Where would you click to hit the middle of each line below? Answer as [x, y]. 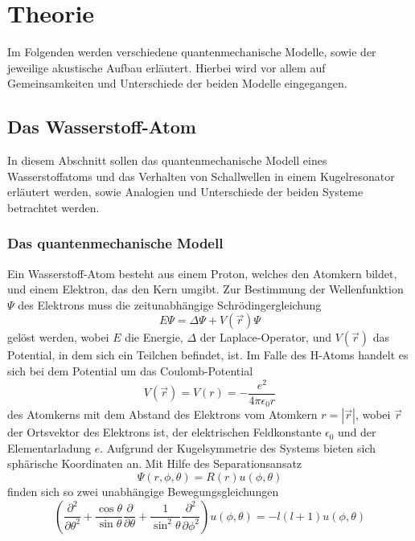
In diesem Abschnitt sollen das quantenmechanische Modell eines [167, 160]
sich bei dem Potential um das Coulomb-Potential [130, 371]
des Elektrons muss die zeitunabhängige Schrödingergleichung [170, 304]
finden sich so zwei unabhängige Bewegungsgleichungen [143, 492]
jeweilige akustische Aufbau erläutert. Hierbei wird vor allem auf [166, 67]
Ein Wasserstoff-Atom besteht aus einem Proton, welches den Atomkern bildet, [202, 273]
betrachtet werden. [53, 207]
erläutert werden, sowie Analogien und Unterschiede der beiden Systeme [185, 192]
